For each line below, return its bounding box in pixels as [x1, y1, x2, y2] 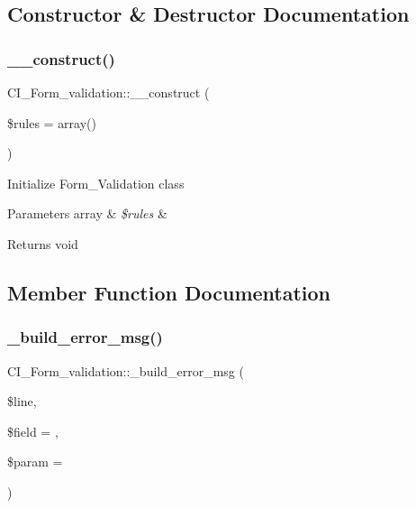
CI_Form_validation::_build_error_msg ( [7, 361, 244, 380]
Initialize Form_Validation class [7, 173, 185, 192]
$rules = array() [7, 113, 96, 132]
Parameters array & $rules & [7, 204, 167, 223]
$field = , [7, 421, 59, 440]
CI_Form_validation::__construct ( [7, 83, 210, 101]
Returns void [7, 234, 78, 253]
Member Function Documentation [7, 278, 331, 306]
